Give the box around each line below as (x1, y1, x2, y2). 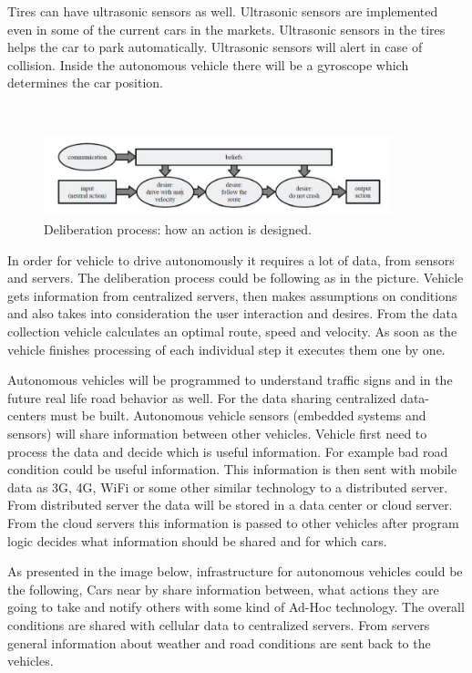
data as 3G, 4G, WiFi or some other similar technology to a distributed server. (7, 477, 448, 496)
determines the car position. (7, 73, 163, 92)
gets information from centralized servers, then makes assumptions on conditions (7, 285, 457, 305)
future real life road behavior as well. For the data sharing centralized (7, 388, 396, 407)
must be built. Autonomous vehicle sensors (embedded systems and (50, 406, 426, 425)
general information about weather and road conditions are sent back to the (7, 633, 431, 652)
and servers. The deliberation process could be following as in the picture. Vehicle (7, 268, 464, 287)
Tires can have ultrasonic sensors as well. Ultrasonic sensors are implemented (7, 2, 438, 20)
